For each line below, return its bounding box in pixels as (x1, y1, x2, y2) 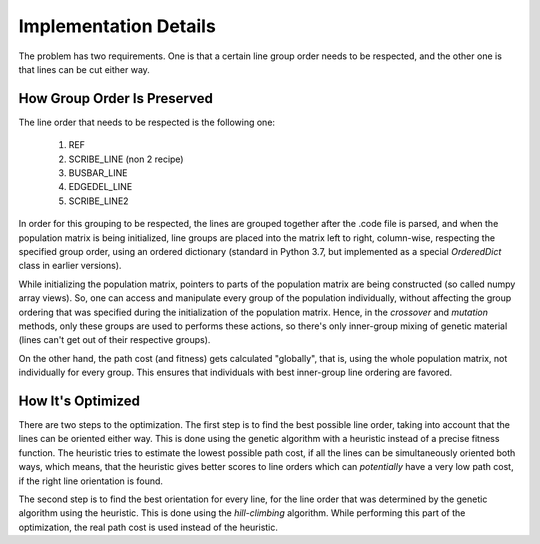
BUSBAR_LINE (68, 167, 128, 179)
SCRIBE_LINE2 (68, 195, 129, 207)
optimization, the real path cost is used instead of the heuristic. (18, 521, 279, 533)
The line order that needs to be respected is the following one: (18, 116, 275, 128)
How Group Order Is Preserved (18, 90, 214, 107)
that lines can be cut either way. (18, 63, 150, 75)
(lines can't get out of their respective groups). (18, 334, 211, 346)
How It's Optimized (18, 392, 140, 409)
